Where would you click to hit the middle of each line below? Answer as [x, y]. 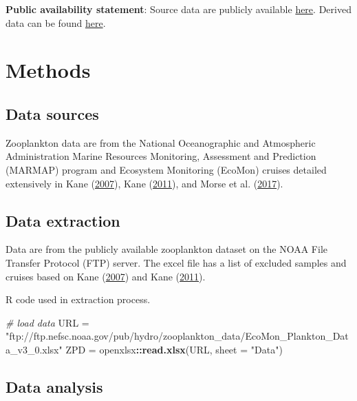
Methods [48, 70]
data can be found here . [56, 22]
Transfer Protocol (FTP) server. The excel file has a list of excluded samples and [176, 262]
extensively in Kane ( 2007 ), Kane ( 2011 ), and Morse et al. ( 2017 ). [144, 183]
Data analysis [54, 386]
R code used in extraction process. [78, 299]
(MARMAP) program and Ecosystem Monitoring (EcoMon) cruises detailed [166, 169]
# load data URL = [47, 322]
